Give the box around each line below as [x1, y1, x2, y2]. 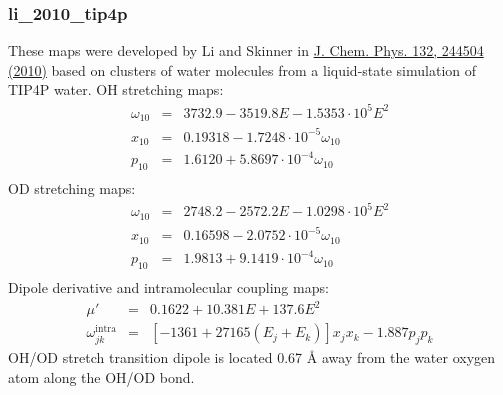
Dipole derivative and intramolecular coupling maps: [8, 277, 329, 298]
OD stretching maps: [8, 178, 136, 199]
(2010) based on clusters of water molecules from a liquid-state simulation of [8, 59, 477, 80]
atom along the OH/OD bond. [8, 366, 195, 387]
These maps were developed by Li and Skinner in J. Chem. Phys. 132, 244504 [8, 40, 484, 61]
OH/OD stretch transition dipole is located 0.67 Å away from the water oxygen [8, 347, 496, 368]
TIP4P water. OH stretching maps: [8, 79, 224, 100]
